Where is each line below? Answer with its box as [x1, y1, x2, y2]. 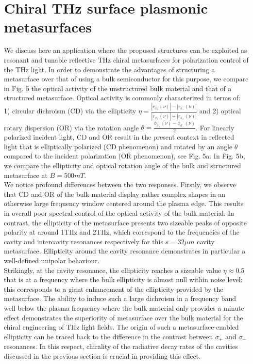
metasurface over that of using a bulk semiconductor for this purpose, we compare [4, 74, 249, 84]
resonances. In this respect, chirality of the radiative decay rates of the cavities [4, 341, 238, 351]
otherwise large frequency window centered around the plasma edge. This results [4, 198, 244, 208]
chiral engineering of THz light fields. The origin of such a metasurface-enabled [4, 322, 239, 332]
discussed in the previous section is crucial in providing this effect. [4, 350, 201, 361]
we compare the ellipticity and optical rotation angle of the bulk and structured [4, 160, 241, 171]
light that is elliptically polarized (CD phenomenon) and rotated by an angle [4, 141, 233, 151]
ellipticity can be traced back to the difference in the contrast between [4, 331, 213, 341]
